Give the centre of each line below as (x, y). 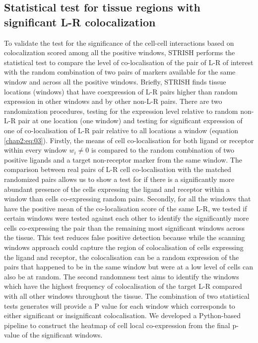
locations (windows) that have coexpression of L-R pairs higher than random (121, 91)
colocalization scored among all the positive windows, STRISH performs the (120, 52)
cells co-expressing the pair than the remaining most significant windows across (124, 227)
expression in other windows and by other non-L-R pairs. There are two (113, 101)
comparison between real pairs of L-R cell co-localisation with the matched (118, 169)
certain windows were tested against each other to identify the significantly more (127, 218)
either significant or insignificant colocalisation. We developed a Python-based (123, 315)
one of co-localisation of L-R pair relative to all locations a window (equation (121, 130)
